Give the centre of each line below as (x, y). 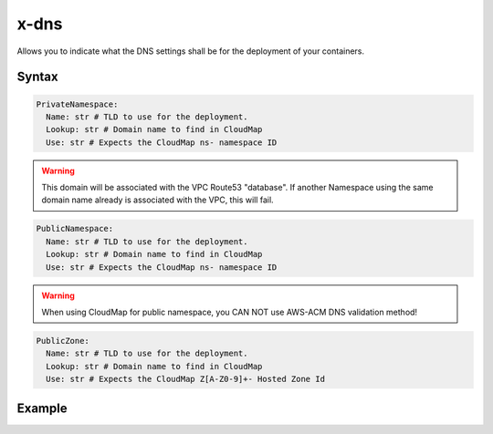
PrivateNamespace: (77, 104)
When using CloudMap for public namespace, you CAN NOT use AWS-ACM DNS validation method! (230, 312)
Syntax (37, 77)
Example (42, 408)
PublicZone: (63, 341)
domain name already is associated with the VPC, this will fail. (157, 200)
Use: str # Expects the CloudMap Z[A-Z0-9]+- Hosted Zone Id (186, 379)
